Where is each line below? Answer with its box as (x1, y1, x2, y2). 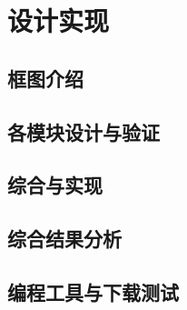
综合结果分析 (7, 225, 122, 253)
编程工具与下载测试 (7, 277, 179, 305)
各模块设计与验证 (7, 117, 160, 145)
